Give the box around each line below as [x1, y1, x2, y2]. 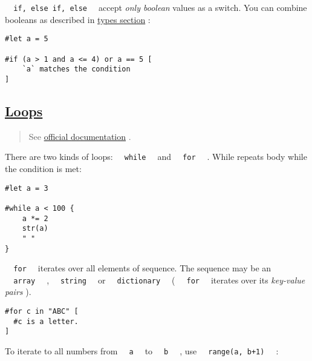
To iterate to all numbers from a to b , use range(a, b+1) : [5, 345, 279, 357]
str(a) [22, 224, 48, 233]
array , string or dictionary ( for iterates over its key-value [13, 273, 305, 286]
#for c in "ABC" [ [5, 307, 79, 316]
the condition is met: [5, 162, 82, 174]
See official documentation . [28, 130, 131, 142]
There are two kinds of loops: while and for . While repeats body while [5, 150, 307, 163]
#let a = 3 [5, 184, 48, 193]
